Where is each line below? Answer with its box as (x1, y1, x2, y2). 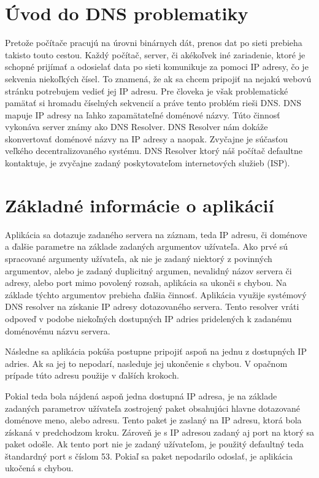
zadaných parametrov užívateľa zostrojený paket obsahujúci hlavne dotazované (5, 401, 300, 414)
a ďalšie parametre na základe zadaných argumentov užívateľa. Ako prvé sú (5, 240, 288, 253)
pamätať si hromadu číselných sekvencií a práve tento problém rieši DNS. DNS (5, 96, 302, 109)
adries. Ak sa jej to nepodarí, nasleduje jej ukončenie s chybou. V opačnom (5, 357, 288, 369)
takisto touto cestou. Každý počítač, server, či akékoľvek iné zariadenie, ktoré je (5, 48, 306, 61)
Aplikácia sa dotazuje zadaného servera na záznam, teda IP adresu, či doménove (5, 228, 307, 241)
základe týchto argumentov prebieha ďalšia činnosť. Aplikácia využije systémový (5, 288, 307, 301)
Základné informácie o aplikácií (5, 192, 274, 217)
